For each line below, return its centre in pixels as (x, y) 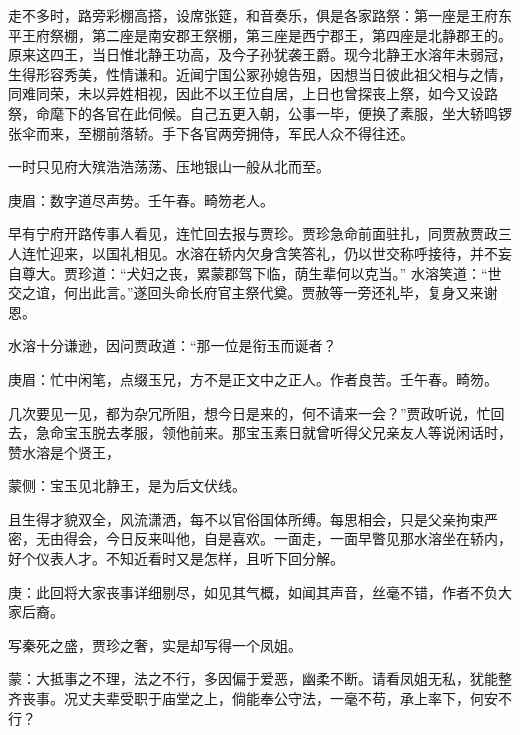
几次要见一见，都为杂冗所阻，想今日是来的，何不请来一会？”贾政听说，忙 (249, 412)
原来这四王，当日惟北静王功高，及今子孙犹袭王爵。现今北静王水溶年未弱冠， (260, 54)
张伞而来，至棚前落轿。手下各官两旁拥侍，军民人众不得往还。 (211, 132)
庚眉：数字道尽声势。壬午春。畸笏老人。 (141, 199)
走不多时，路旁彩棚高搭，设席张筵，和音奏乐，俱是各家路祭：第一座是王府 (253, 15)
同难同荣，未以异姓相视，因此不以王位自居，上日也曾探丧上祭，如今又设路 (253, 93)
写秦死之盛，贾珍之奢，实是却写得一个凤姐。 (155, 644)
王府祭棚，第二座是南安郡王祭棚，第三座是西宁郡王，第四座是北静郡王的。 (266, 34)
